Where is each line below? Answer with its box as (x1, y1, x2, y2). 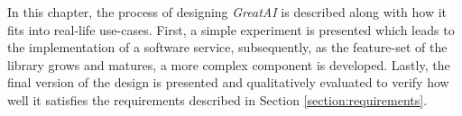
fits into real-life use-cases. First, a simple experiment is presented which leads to (7, 20, 455, 39)
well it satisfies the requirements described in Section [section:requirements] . (7, 90, 428, 109)
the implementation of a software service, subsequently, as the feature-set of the (7, 38, 448, 57)
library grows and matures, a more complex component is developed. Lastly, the (7, 55, 450, 74)
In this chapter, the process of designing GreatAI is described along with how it (7, 3, 448, 21)
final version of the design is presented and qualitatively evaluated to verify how (7, 73, 449, 92)
